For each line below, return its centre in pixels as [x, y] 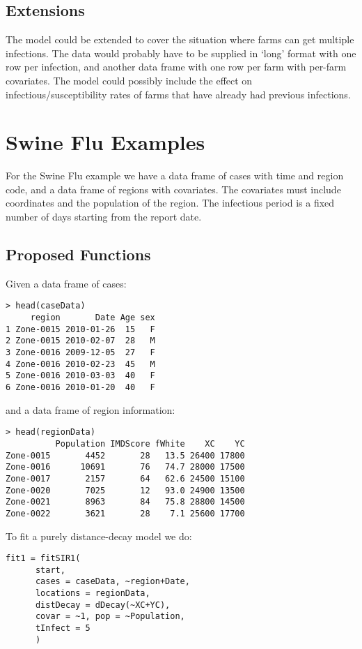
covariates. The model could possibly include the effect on [129, 80]
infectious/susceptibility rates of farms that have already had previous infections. [178, 94]
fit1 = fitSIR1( [43, 559]
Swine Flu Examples [105, 142]
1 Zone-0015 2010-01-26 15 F [80, 329]
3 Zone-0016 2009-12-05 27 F [80, 353]
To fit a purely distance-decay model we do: [99, 536]
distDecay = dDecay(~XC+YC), [103, 605]
